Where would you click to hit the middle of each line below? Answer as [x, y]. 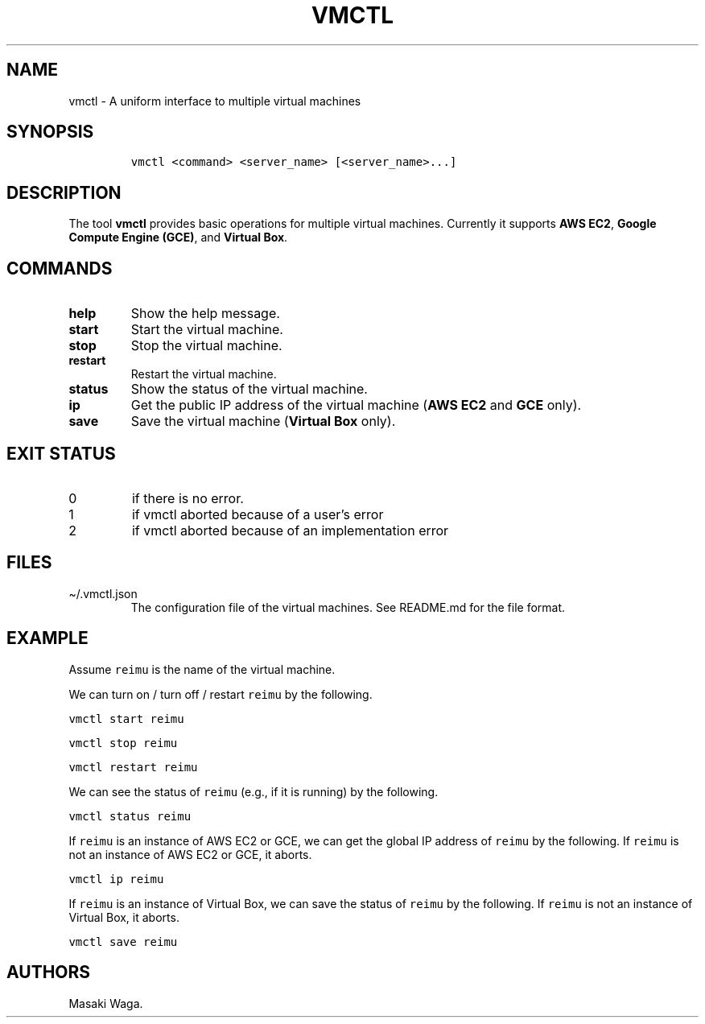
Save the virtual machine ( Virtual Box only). [263, 421]
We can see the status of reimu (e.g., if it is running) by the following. [254, 791]
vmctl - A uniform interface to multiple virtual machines [215, 101]
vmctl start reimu [126, 718]
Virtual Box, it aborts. [124, 917]
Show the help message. [205, 314]
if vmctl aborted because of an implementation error [290, 530]
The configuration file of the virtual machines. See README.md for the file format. [348, 607]
